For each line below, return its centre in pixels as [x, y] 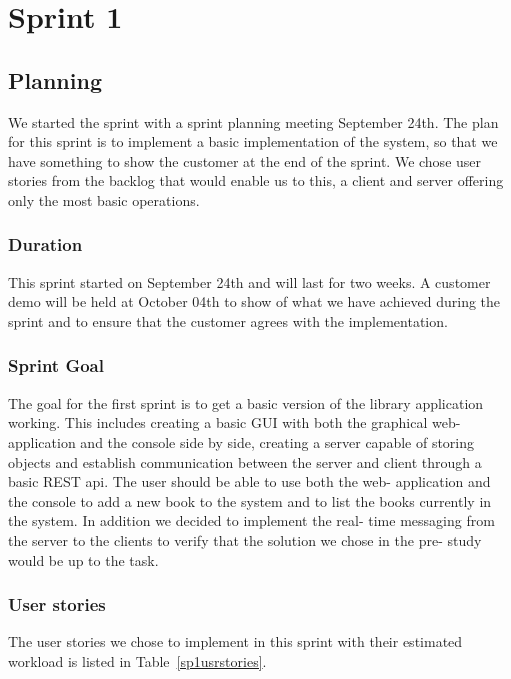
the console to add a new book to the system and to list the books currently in [250, 500]
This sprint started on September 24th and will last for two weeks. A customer [249, 281]
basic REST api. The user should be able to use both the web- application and [249, 481]
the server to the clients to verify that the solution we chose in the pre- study [245, 539]
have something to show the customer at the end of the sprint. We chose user [245, 160]
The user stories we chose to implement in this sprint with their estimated [235, 641]
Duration [45, 244]
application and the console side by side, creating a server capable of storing [241, 441]
